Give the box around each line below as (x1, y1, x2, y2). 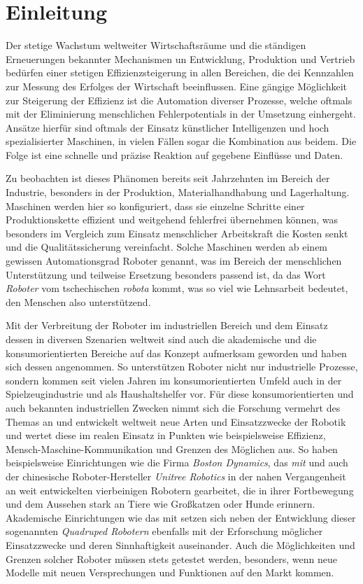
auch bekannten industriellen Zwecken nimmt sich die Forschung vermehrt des (6, 400, 341, 415)
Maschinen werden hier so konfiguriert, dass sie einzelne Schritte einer (6, 198, 305, 213)
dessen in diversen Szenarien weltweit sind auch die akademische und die (6, 332, 317, 346)
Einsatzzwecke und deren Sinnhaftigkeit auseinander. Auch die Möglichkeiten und (6, 537, 355, 552)
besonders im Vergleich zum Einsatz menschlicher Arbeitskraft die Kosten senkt (6, 225, 348, 240)
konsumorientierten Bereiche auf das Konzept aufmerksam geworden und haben (6, 345, 347, 360)
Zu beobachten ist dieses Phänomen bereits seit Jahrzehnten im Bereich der (6, 171, 330, 186)
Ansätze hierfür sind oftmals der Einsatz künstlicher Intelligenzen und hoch (6, 120, 329, 134)
